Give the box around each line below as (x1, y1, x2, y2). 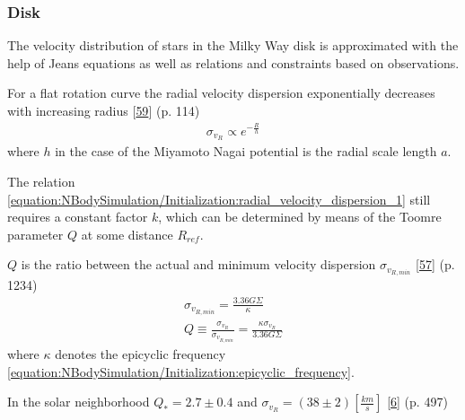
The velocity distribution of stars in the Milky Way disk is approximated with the (7, 36, 459, 55)
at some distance (81, 224, 173, 243)
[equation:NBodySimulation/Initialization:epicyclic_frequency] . (7, 362, 355, 381)
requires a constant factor (7, 207, 148, 226)
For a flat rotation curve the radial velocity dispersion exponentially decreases (7, 83, 435, 102)
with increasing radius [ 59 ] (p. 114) (7, 101, 200, 119)
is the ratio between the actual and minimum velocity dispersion (21, 255, 376, 274)
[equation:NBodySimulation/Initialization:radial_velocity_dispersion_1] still (7, 189, 431, 208)
